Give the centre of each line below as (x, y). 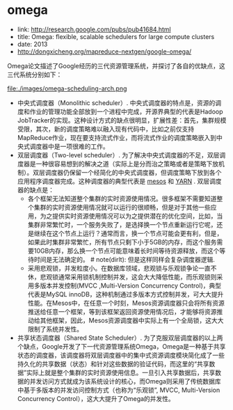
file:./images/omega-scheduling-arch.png (67, 88)
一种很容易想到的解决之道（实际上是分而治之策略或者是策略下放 (127, 164)
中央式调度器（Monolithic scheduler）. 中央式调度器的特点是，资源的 (116, 102)
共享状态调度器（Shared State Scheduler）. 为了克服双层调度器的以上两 (120, 338)
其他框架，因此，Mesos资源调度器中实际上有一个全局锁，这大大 (132, 320)
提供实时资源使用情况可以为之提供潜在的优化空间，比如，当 (137, 216)
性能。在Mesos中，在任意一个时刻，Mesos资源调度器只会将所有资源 (126, 303)
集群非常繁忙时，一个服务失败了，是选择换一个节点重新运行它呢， (122, 224)
